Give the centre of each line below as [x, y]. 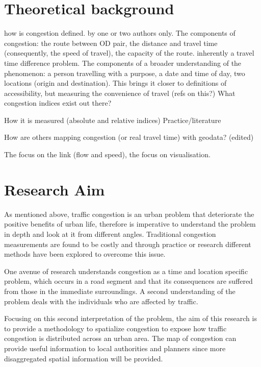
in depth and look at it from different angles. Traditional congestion [110, 234]
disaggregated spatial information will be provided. [84, 358]
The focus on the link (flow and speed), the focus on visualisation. [107, 154]
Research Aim [55, 189]
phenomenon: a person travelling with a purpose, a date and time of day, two [125, 73]
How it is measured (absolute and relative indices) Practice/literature [113, 120]
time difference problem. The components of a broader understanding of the [123, 63]
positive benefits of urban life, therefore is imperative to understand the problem [130, 224]
